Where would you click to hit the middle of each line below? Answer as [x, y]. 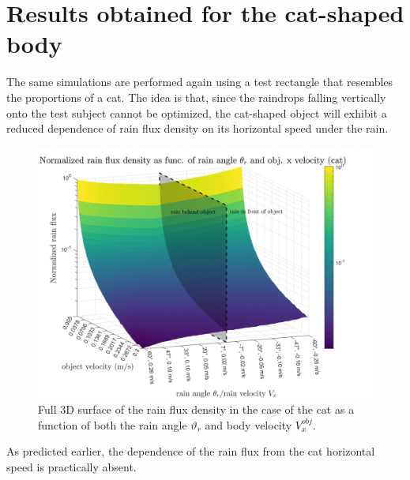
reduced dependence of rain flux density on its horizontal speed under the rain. [197, 128]
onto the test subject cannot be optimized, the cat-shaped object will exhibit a [197, 112]
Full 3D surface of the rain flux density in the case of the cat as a [196, 409]
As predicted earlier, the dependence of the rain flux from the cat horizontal [191, 451]
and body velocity [248, 424]
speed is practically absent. [71, 467]
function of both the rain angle [113, 424]
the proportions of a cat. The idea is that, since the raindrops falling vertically [196, 97]
